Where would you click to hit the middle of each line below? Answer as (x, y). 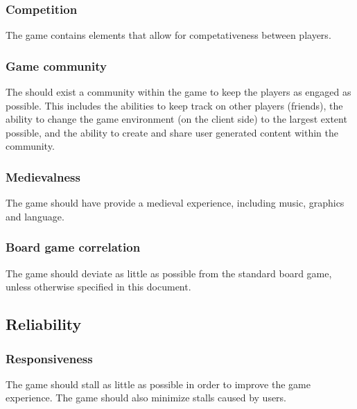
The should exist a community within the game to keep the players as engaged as (178, 92)
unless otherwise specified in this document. (98, 287)
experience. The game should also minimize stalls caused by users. (146, 398)
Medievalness (43, 176)
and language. (35, 216)
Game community (56, 66)
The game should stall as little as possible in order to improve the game (158, 384)
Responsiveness (49, 358)
